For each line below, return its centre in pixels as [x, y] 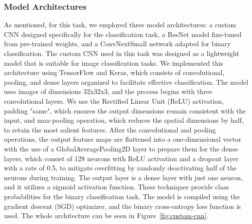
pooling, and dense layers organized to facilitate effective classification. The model [126, 82]
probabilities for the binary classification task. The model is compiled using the [122, 196]
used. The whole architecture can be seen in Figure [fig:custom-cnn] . [106, 215]
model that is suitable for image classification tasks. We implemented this [114, 63]
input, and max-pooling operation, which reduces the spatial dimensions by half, [124, 120]
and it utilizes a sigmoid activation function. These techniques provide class [117, 187]
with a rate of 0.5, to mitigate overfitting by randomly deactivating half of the [120, 168]
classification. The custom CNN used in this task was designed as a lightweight [122, 53]
